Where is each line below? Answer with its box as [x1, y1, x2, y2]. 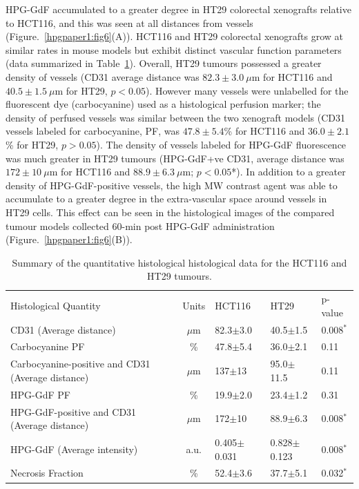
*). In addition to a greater [231, 164, 346, 179]
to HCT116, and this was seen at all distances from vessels [6, 15, 253, 30]
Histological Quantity [10, 298, 101, 312]
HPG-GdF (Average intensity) [10, 441, 138, 456]
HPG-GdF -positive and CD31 [10, 404, 137, 419]
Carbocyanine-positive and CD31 [10, 356, 151, 371]
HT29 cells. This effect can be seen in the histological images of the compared [6, 204, 335, 219]
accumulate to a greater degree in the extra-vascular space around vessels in [6, 191, 327, 206]
